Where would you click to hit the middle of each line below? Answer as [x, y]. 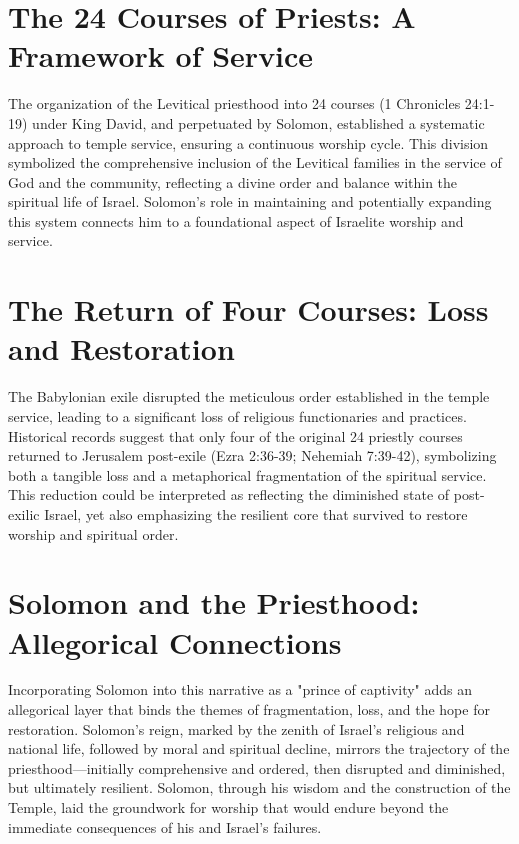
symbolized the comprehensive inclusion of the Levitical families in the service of [255, 162]
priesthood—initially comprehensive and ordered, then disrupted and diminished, [257, 767]
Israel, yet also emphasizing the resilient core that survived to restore [256, 513]
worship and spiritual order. [93, 533]
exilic [24, 513]
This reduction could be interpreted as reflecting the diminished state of [229, 494]
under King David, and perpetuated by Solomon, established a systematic [258, 122]
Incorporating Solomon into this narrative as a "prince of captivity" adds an [240, 689]
